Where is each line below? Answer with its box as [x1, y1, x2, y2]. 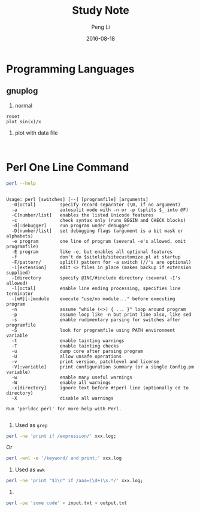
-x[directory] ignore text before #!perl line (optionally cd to [11, 385, 189, 391]
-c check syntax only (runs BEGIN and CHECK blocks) [11, 217, 186, 223]
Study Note [71, 4, 130, 17]
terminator [6, 291, 34, 297]
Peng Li [91, 23, 110, 31]
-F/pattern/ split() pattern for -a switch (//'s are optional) [11, 259, 192, 265]
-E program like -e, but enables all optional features [11, 249, 172, 255]
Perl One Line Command [6, 160, 129, 174]
